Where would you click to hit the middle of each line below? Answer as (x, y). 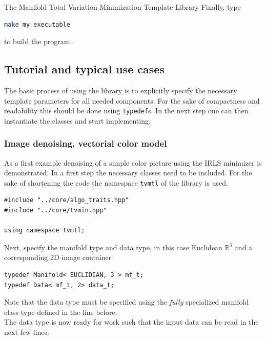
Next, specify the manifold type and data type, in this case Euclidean (113, 247)
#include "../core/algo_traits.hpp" (67, 200)
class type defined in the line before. (61, 312)
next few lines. (27, 332)
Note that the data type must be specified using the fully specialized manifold (127, 302)
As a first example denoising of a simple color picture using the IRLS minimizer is (133, 162)
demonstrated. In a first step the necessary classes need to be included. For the (128, 173)
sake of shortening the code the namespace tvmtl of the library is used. (116, 182)
